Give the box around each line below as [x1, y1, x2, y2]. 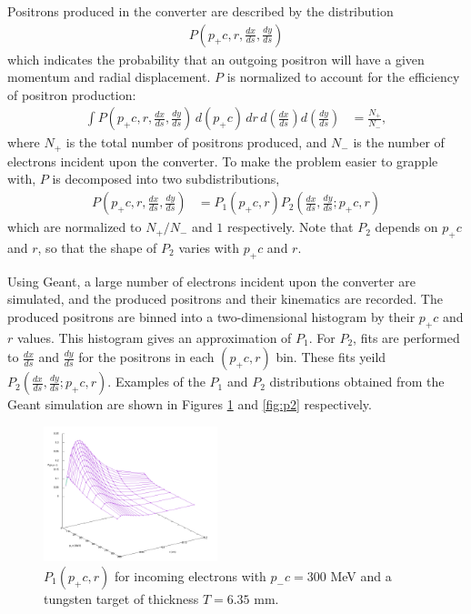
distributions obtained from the [269, 372, 445, 391]
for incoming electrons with [114, 566, 266, 585]
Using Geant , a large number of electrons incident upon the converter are [7, 271, 416, 290]
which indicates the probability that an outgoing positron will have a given [7, 49, 425, 68]
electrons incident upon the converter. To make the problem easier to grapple [7, 151, 438, 170]
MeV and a [330, 566, 392, 585]
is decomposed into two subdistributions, [52, 169, 280, 188]
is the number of [353, 133, 445, 152]
